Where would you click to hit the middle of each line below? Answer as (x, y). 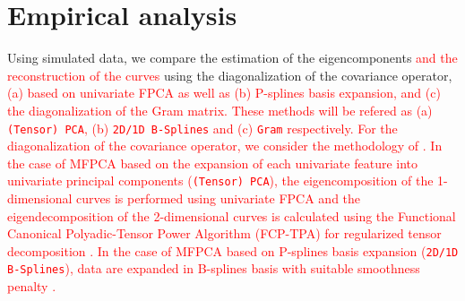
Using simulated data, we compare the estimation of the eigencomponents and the (232, 58)
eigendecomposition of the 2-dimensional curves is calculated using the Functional (232, 215)
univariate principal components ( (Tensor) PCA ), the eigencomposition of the (220, 181)
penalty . (32, 286)
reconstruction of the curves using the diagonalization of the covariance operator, (230, 75)
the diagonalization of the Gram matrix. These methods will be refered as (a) (220, 110)
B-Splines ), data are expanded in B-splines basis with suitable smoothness (214, 268)
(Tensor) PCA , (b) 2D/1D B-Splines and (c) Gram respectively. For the (202, 128)
